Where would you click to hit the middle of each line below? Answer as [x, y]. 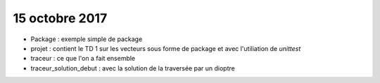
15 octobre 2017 [60, 18]
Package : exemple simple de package [87, 39]
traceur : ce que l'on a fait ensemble [83, 59]
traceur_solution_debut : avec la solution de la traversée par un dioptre [133, 68]
